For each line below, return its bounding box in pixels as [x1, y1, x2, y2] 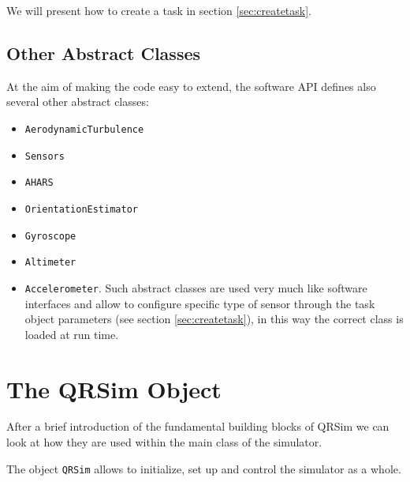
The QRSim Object [6, 372, 222, 405]
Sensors [24, 150, 65, 162]
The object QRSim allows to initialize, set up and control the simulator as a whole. [6, 460, 401, 476]
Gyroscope [24, 230, 76, 242]
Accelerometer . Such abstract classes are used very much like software [24, 279, 367, 296]
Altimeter [24, 257, 76, 269]
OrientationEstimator [24, 203, 138, 215]
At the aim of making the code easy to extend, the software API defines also [6, 77, 376, 94]
